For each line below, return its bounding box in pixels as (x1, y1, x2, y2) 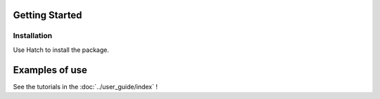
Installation (13, 31, 53, 41)
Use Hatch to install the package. (13, 46, 109, 54)
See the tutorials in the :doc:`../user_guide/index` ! (13, 82, 158, 91)
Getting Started (13, 9, 82, 21)
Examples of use (13, 64, 87, 76)
